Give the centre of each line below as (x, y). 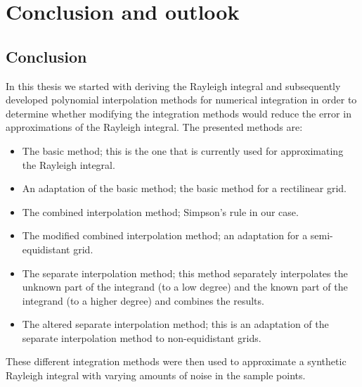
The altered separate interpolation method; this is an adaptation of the (175, 324)
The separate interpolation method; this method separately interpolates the (185, 273)
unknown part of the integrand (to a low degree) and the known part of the (185, 287)
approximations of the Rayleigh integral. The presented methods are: (154, 127)
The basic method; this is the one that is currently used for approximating (183, 150)
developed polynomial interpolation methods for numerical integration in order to (181, 100)
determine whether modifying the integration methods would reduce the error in (179, 113)
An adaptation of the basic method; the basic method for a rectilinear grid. (184, 188)
